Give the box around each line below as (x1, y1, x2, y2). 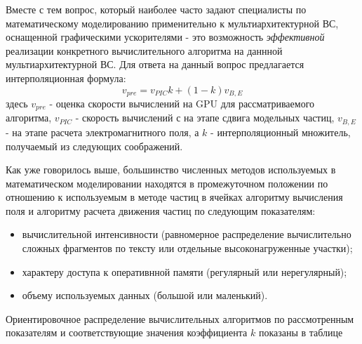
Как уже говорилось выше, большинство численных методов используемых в (6, 162, 336, 177)
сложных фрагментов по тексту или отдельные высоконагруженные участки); (22, 241, 353, 256)
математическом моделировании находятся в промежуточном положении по (6, 176, 328, 190)
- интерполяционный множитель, (210, 124, 351, 139)
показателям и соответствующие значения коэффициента (6, 325, 248, 340)
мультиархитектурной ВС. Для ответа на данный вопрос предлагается (6, 57, 304, 72)
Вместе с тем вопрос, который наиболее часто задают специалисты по (6, 2, 307, 16)
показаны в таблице (258, 325, 343, 340)
